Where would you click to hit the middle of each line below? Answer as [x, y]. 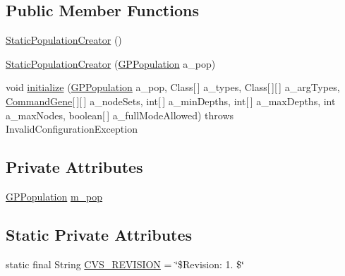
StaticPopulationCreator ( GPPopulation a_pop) [111, 63]
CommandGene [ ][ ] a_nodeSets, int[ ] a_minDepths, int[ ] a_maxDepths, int [171, 101]
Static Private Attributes [99, 234]
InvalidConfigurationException [72, 129]
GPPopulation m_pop [54, 196]
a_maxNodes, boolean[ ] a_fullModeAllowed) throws [120, 115]
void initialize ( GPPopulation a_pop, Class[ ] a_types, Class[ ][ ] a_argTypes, [173, 87]
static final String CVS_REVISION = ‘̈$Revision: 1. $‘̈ [125, 264]
